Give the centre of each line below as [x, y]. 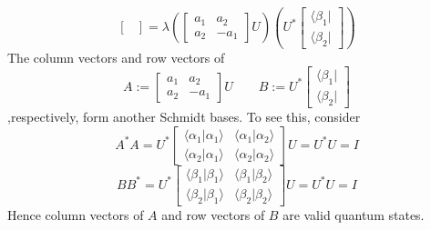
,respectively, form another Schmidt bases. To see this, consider [184, 116]
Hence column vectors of [76, 215]
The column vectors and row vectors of [116, 57]
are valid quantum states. [354, 215]
